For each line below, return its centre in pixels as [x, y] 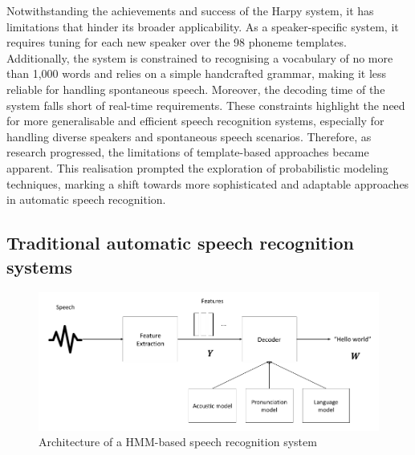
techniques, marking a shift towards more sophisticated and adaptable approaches [208, 183]
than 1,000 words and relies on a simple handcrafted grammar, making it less [197, 73]
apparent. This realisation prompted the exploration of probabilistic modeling [197, 167]
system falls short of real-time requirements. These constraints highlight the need [206, 105]
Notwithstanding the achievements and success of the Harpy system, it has [190, 10]
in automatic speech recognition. [86, 199]
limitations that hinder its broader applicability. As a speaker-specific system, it [203, 26]
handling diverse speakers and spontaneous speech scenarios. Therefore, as [189, 136]
